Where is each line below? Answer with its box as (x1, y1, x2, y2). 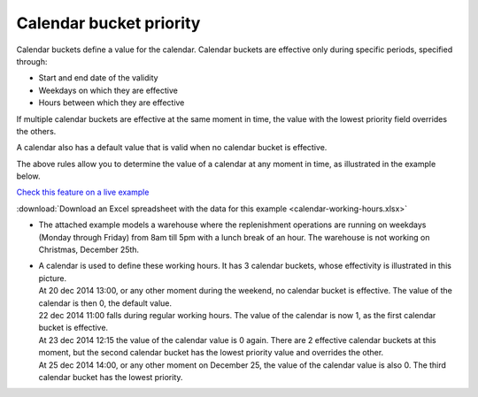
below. (16, 171, 41, 181)
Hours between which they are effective (38, 97, 185, 108)
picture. (38, 272, 67, 283)
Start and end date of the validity (38, 73, 158, 83)
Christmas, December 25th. (38, 244, 140, 256)
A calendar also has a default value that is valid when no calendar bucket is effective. (16, 142, 328, 153)
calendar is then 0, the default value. (38, 297, 173, 309)
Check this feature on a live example (16, 187, 150, 198)
